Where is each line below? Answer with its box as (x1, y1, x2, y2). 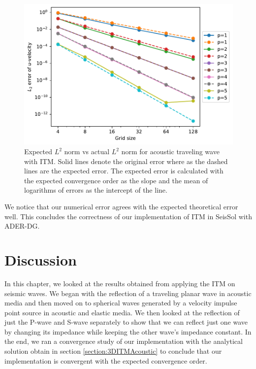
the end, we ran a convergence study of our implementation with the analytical (4, 336, 243, 346)
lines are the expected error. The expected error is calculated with (24, 166, 224, 176)
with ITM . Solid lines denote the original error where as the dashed (24, 156, 228, 166)
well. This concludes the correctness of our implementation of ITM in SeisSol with (4, 211, 252, 221)
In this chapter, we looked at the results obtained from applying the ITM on (4, 278, 235, 288)
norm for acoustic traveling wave (121, 146, 220, 157)
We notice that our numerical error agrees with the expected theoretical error (4, 201, 238, 211)
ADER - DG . (4, 221, 40, 231)
